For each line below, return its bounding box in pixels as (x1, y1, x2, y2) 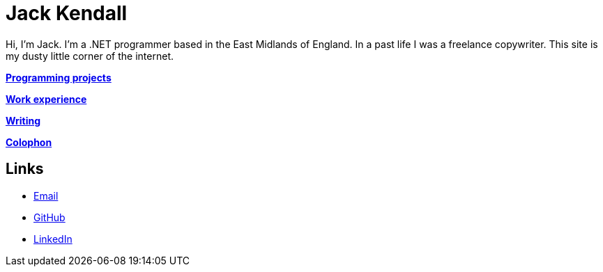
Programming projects (6, 71, 112, 83)
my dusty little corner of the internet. (6, 49, 174, 62)
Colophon (6, 136, 52, 148)
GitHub (33, 211, 66, 223)
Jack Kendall (6, 1, 128, 25)
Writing (6, 114, 41, 127)
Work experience (6, 93, 87, 105)
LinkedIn (33, 232, 72, 245)
